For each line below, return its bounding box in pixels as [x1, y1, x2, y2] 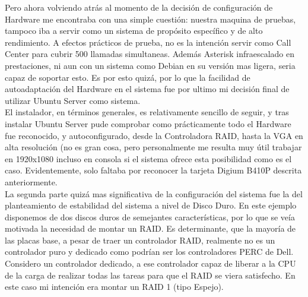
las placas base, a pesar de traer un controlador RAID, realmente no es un [5, 233, 275, 246]
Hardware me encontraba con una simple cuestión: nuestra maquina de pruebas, [5, 12, 296, 25]
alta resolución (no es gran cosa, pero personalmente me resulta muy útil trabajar [5, 141, 302, 153]
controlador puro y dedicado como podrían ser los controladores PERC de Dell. [5, 245, 294, 258]
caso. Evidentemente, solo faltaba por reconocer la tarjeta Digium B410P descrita [5, 164, 302, 176]
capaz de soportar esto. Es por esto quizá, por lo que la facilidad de [5, 71, 250, 83]
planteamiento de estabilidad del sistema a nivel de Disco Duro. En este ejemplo [5, 199, 297, 211]
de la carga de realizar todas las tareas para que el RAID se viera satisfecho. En [5, 268, 296, 281]
